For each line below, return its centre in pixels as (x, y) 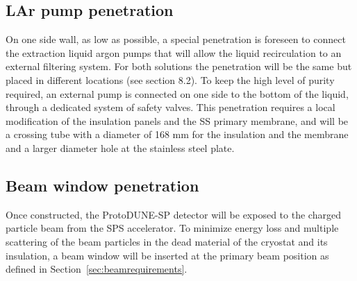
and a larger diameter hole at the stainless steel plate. (120, 147)
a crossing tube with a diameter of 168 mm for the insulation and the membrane (177, 134)
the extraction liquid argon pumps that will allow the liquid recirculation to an (174, 52)
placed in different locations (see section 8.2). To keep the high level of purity (170, 79)
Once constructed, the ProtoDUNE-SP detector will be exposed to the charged (173, 214)
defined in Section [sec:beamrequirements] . (97, 269)
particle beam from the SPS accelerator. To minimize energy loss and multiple (172, 228)
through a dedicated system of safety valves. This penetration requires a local (171, 107)
